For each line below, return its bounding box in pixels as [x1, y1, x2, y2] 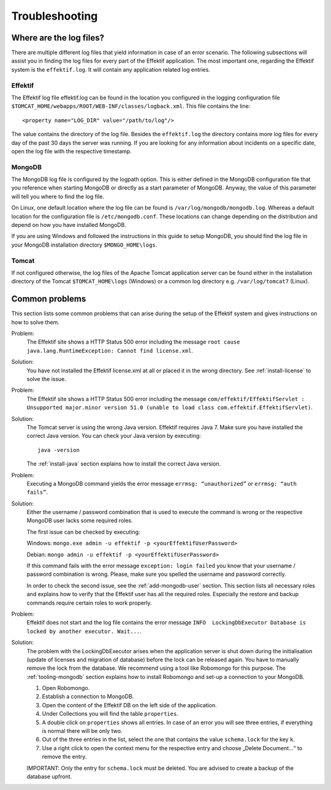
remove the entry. [42, 753, 87, 761]
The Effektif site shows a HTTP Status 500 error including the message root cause [26, 338, 240, 346]
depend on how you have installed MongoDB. [11, 221, 127, 229]
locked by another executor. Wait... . [26, 627, 142, 635]
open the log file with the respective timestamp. [11, 147, 132, 155]
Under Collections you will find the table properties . [42, 710, 179, 718]
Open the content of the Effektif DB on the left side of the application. [42, 701, 217, 708]
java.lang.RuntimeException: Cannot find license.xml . [26, 347, 193, 354]
